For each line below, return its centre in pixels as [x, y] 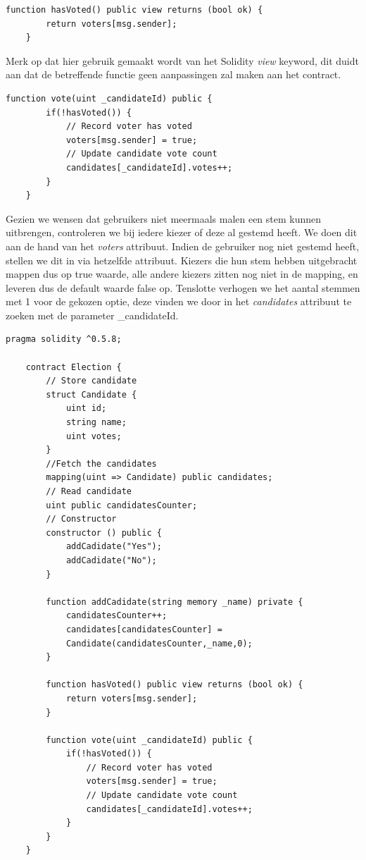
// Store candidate [91, 381]
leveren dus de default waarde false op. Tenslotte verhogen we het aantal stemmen [183, 287]
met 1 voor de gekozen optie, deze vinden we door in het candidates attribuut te [179, 301]
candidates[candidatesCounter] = [144, 629]
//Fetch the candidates [101, 463]
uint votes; [94, 436]
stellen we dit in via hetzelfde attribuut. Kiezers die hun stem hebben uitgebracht [182, 260]
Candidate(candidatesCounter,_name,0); [159, 643]
